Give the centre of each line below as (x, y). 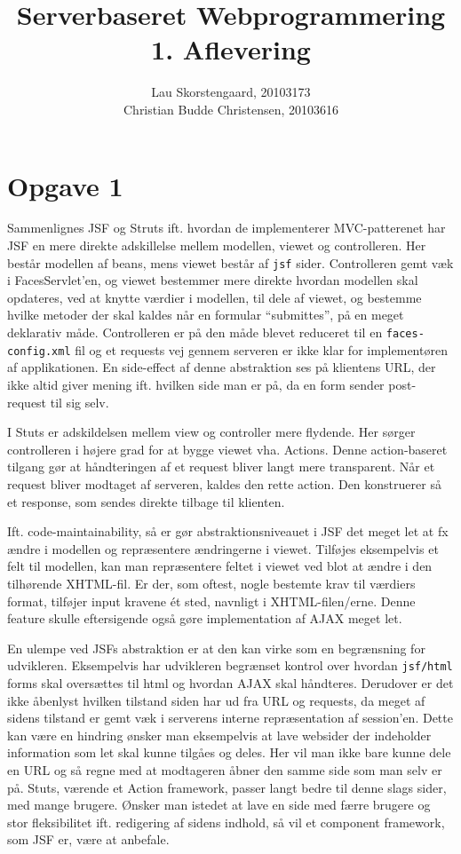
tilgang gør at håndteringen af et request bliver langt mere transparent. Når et (221, 467)
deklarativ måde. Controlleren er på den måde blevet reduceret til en (195, 332)
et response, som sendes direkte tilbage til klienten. (146, 501)
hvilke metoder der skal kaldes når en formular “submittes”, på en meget (206, 315)
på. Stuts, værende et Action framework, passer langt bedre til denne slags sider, (227, 787)
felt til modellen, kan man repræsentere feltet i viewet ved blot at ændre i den (220, 566)
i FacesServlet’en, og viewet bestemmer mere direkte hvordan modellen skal (213, 280)
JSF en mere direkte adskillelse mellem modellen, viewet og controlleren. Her (217, 245)
